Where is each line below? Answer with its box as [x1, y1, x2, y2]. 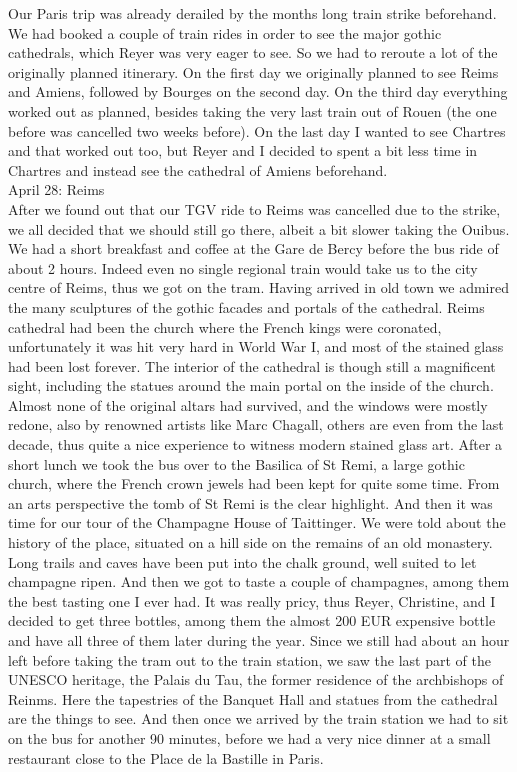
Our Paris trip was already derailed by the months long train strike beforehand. [8, 3, 497, 23]
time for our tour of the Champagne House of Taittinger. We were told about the [8, 512, 506, 533]
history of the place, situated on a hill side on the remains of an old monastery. [8, 532, 493, 553]
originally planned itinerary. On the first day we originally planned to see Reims [8, 61, 499, 82]
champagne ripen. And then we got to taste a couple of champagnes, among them [8, 571, 510, 592]
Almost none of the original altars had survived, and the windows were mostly [8, 394, 488, 415]
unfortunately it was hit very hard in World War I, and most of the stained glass [8, 336, 504, 357]
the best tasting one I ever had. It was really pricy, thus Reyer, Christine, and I [8, 590, 496, 611]
